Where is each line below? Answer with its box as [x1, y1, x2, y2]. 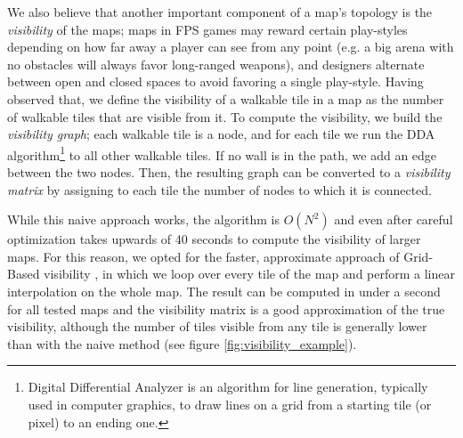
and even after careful [334, 210, 453, 229]
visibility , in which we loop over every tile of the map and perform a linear [44, 264, 455, 283]
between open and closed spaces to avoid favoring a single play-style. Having [7, 72, 424, 91]
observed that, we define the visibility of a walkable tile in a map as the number [7, 89, 444, 108]
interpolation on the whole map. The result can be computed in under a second [7, 281, 441, 300]
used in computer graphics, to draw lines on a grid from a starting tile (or [28, 394, 432, 413]
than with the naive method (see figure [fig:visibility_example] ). [7, 334, 357, 353]
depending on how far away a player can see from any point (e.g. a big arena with [7, 37, 454, 56]
